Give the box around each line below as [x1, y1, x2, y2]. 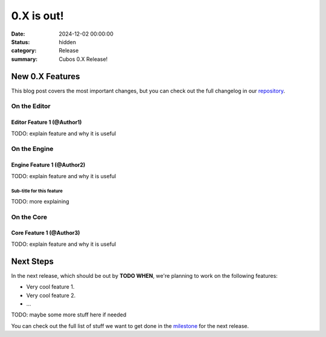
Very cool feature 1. [26, 283, 75, 290]
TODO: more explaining [11, 197, 69, 205]
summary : [11, 55, 38, 63]
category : [11, 47, 37, 54]
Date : [11, 30, 25, 37]
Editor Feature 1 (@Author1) [11, 118, 82, 126]
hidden [59, 38, 77, 45]
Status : [11, 38, 30, 45]
